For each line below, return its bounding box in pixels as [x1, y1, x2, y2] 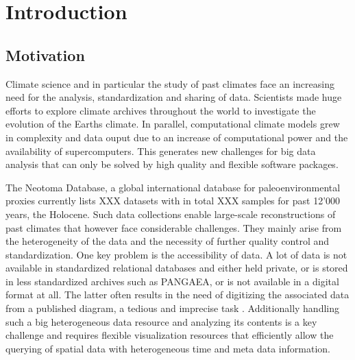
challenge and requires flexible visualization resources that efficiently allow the [5, 328, 334, 342]
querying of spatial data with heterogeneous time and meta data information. [5, 341, 330, 355]
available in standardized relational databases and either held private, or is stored [5, 261, 348, 275]
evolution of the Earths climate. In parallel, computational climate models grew [5, 117, 340, 131]
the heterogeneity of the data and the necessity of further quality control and [5, 234, 330, 248]
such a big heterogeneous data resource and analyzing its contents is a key [5, 314, 317, 328]
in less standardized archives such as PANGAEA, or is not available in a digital [5, 274, 339, 288]
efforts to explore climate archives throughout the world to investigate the [5, 103, 316, 117]
